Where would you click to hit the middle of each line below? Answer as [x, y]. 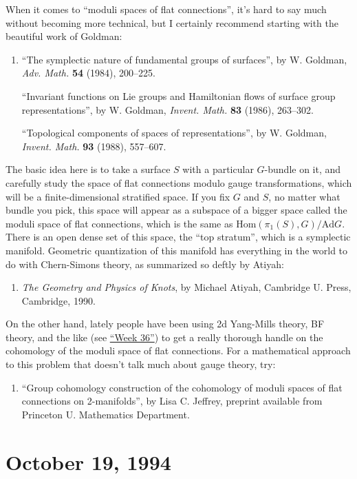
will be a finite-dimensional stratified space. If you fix [118, 196]
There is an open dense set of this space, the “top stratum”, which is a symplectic [178, 237]
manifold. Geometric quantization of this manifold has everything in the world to [177, 250]
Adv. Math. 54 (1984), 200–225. [88, 73]
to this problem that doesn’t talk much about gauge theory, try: [141, 364]
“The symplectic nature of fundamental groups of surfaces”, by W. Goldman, [184, 59]
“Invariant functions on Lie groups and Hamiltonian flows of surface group [178, 95]
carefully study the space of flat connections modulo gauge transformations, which [179, 182]
